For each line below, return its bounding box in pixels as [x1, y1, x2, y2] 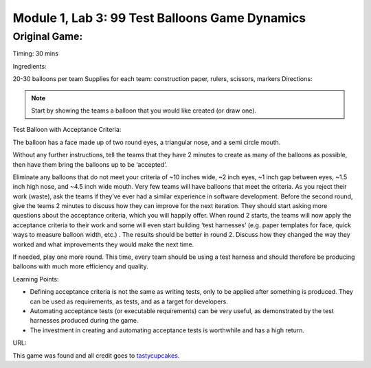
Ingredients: [12, 62, 47, 70]
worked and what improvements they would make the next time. [12, 240, 194, 249]
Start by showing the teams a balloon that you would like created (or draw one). [31, 106, 257, 115]
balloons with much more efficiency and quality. [12, 262, 148, 271]
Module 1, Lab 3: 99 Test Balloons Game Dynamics [12, 10, 306, 25]
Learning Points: [12, 275, 59, 283]
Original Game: [12, 30, 83, 43]
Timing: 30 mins [12, 49, 58, 58]
